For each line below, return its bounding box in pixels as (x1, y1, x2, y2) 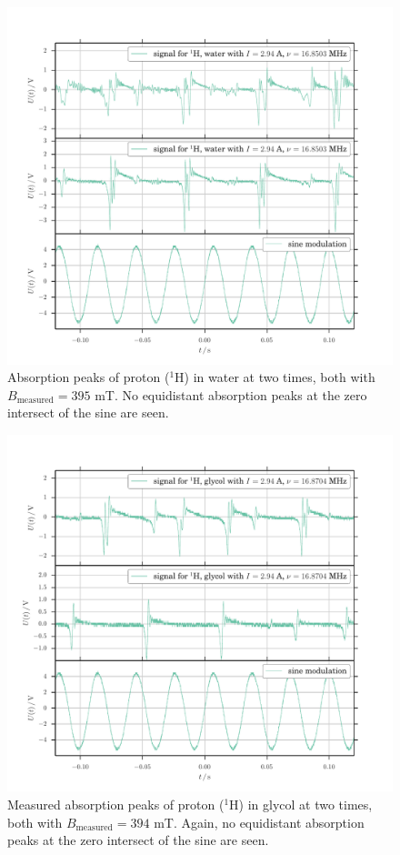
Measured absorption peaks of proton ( (7, 795, 225, 814)
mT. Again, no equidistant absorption (154, 812, 365, 831)
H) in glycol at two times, (229, 795, 373, 814)
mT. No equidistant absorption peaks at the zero (95, 385, 367, 404)
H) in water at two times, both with (175, 367, 375, 387)
